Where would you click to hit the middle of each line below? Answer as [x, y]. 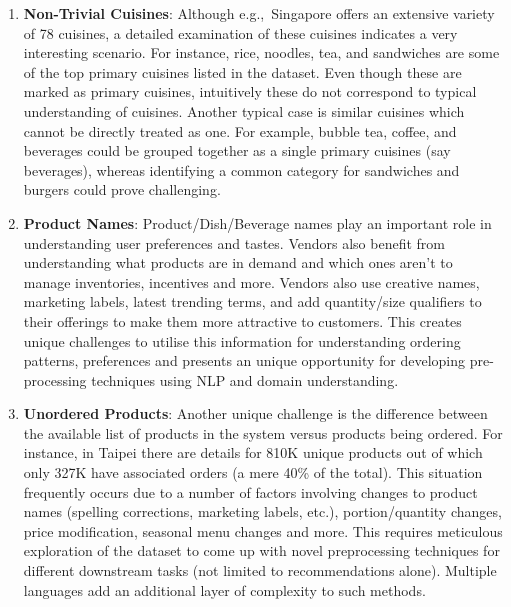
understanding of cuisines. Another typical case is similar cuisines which [244, 110]
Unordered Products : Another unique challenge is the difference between [255, 413]
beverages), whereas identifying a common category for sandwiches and [241, 169]
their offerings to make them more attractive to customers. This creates [242, 320]
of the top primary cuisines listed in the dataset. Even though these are [242, 71]
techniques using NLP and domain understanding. [245, 379]
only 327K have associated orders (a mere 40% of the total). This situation [253, 472]
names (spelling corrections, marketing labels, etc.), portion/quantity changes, [262, 511]
